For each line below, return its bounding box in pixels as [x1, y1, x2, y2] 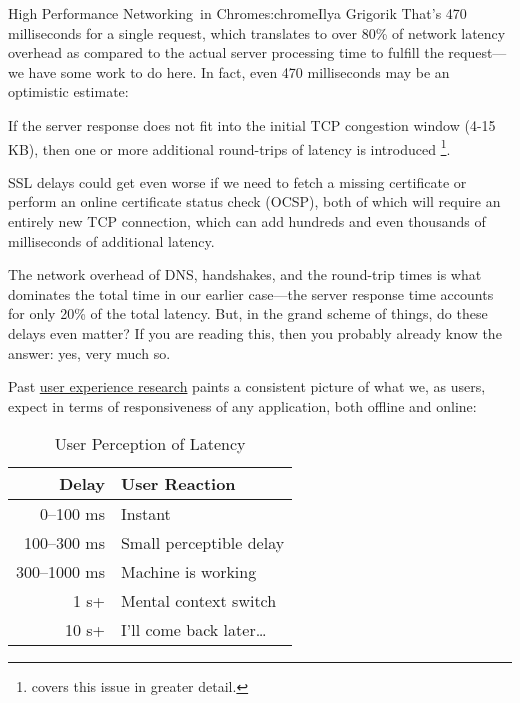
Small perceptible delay [120, 531, 285, 555]
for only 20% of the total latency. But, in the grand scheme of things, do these [8, 303, 488, 324]
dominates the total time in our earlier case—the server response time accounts [8, 283, 494, 304]
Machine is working [120, 560, 257, 584]
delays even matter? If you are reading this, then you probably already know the [8, 322, 502, 343]
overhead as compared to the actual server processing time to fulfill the [8, 42, 444, 63]
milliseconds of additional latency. [8, 230, 215, 251]
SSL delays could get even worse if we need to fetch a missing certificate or [8, 171, 467, 192]
